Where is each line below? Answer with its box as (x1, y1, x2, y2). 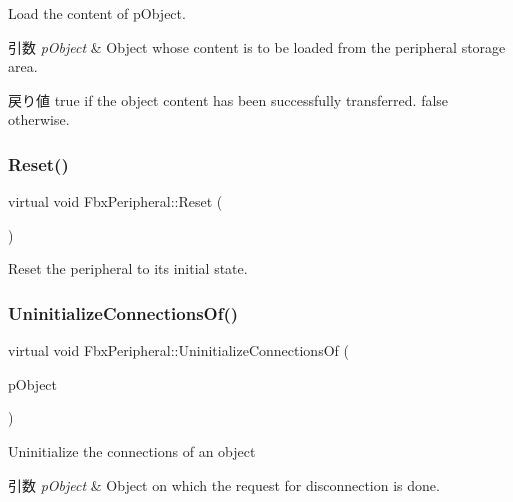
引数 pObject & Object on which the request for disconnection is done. (8, 474, 440, 495)
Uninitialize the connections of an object (8, 440, 256, 461)
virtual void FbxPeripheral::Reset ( (8, 191, 223, 212)
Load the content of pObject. (8, 3, 186, 23)
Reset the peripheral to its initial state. (8, 258, 248, 279)
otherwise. (8, 109, 70, 130)
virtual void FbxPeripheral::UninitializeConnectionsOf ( (8, 340, 349, 361)
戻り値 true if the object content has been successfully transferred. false (8, 89, 449, 110)
